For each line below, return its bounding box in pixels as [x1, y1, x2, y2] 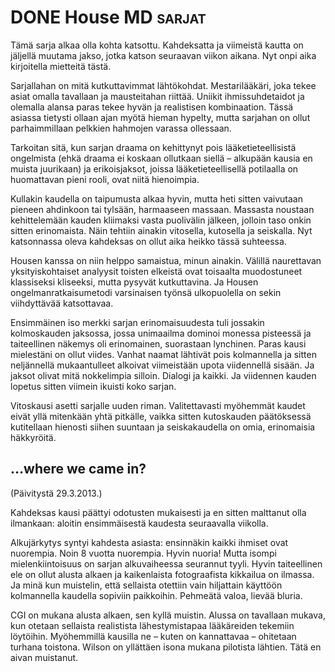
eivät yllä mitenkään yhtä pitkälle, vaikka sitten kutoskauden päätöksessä [10, 410, 312, 422]
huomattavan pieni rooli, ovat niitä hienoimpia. [10, 173, 200, 185]
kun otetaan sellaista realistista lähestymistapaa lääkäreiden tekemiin [10, 619, 295, 631]
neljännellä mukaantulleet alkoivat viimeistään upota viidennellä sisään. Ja [10, 359, 315, 371]
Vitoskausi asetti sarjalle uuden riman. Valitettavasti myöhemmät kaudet [10, 399, 306, 411]
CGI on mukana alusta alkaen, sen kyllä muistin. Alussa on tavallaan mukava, [10, 609, 326, 621]
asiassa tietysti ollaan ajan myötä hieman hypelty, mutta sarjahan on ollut [10, 111, 311, 123]
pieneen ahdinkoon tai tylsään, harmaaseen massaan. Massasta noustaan [10, 203, 315, 215]
